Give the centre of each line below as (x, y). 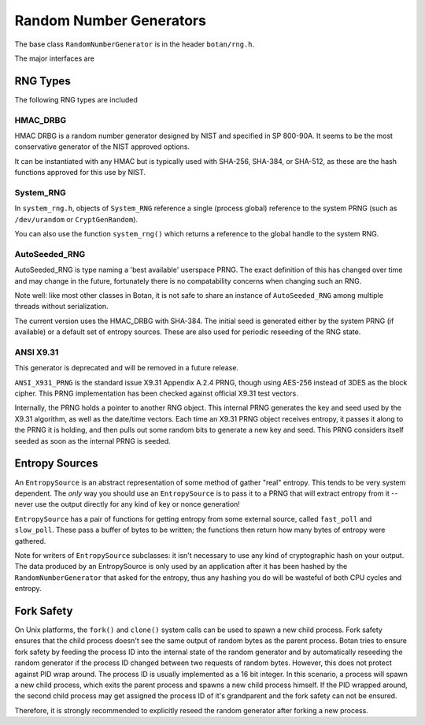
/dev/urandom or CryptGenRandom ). (76, 219)
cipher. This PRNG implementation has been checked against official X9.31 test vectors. (156, 393)
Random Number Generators (110, 20)
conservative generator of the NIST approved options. (102, 147)
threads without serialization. (62, 307)
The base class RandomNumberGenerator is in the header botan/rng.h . (135, 44)
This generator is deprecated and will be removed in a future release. (127, 368)
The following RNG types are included (76, 99)
